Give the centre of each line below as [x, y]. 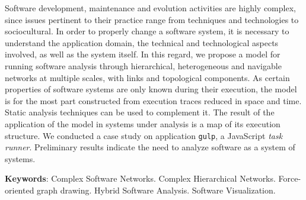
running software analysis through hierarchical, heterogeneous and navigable [143, 65]
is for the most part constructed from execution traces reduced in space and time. [153, 100]
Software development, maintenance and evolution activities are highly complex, [150, 8]
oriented [20, 190]
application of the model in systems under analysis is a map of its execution [143, 123]
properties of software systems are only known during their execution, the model [151, 89]
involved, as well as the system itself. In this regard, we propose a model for [143, 54]
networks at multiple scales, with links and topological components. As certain [147, 77]
